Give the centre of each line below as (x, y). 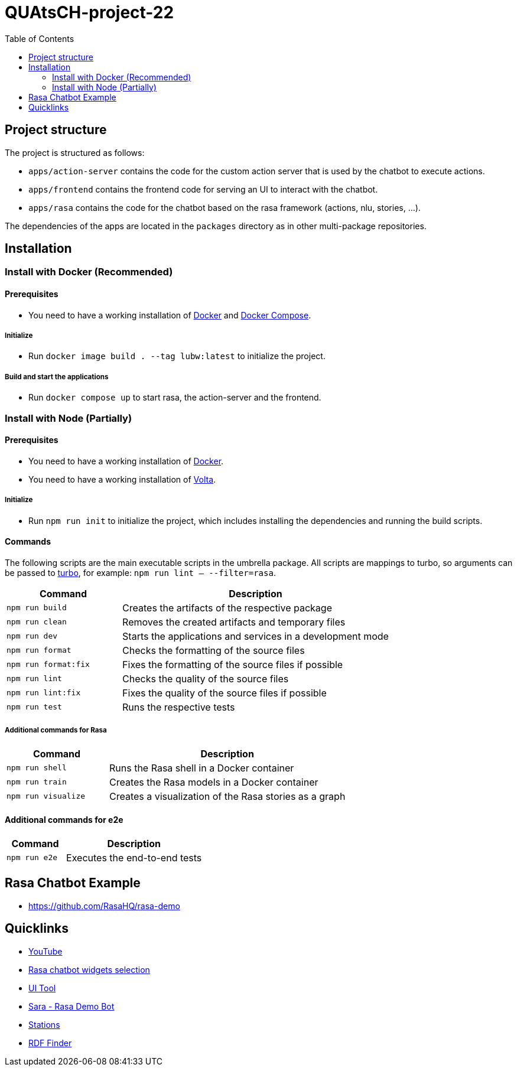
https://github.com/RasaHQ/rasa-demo (104, 906)
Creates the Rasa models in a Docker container (214, 782)
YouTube (45, 951)
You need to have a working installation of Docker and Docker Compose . (170, 315)
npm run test (34, 707)
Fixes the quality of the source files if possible (225, 693)
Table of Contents (40, 38)
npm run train (37, 782)
